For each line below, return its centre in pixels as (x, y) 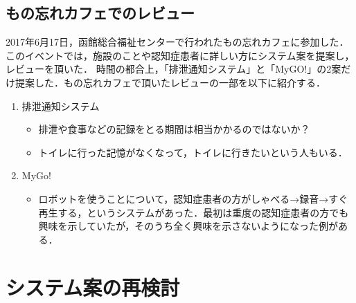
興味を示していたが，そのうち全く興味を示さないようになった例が (188, 226)
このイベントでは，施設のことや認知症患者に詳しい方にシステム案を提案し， (180, 55)
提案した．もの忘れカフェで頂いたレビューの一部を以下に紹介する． (170, 82)
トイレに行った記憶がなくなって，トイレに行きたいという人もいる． (193, 152)
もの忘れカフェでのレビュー (100, 13)
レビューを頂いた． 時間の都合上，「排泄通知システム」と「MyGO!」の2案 (173, 69)
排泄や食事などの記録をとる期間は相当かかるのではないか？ (174, 129)
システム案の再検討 (93, 287)
